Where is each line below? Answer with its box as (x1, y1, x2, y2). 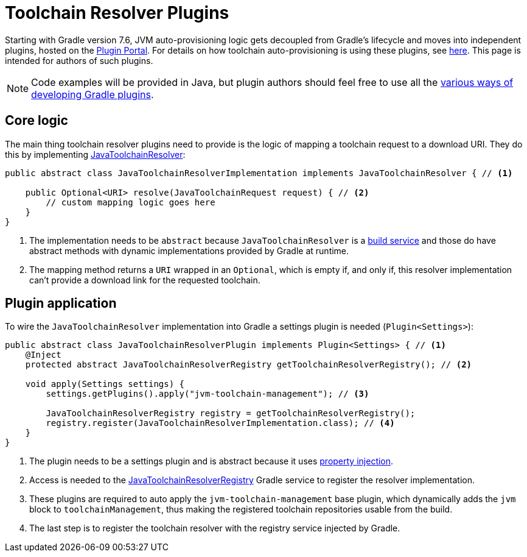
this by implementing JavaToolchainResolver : (5, 149, 186, 160)
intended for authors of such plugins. (5, 55, 153, 66)
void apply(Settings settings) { (25, 379, 185, 389)
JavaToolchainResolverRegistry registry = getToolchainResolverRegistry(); (46, 408, 416, 419)
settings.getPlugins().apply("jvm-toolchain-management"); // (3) (46, 389, 369, 399)
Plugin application (5, 296, 117, 311)
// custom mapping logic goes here (46, 197, 215, 207)
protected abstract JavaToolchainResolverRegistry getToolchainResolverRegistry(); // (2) (25, 360, 472, 370)
